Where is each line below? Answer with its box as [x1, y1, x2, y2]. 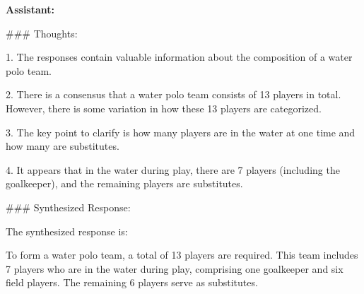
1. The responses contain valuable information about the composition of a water [6, 49, 353, 64]
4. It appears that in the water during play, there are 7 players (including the [6, 162, 340, 177]
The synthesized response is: [6, 223, 128, 238]
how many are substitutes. [6, 139, 119, 153]
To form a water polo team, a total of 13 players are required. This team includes [6, 247, 358, 262]
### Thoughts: [6, 25, 78, 40]
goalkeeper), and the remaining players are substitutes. [6, 176, 243, 191]
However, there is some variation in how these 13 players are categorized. [6, 100, 322, 115]
